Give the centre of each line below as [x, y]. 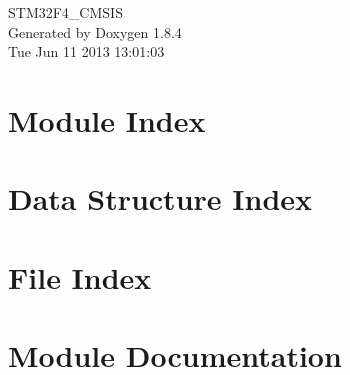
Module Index [107, 119]
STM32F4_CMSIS [65, 12]
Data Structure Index [160, 198]
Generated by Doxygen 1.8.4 [95, 31]
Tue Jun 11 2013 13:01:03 [86, 51]
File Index [80, 276]
